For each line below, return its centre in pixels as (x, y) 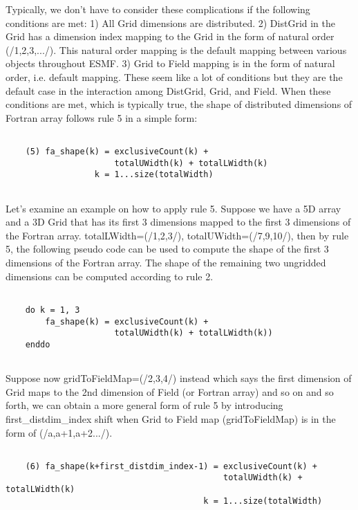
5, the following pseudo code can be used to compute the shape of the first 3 (167, 249)
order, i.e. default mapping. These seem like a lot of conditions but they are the (174, 76)
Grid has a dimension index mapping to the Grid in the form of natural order (170, 36)
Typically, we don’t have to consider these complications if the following (158, 9)
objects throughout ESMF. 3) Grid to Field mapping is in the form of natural (170, 63)
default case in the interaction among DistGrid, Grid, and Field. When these (168, 90)
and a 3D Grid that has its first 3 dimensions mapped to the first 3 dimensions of (178, 222)
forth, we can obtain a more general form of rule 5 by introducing (144, 405)
